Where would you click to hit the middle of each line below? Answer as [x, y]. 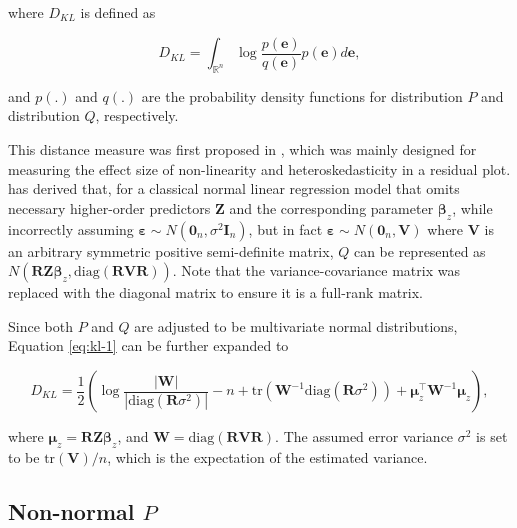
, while [472, 207]
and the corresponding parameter [331, 207]
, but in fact [285, 228]
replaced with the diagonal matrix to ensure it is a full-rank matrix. [215, 292]
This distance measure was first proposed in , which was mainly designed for [242, 149]
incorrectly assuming [71, 228]
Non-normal [71, 510]
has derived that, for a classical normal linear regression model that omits [234, 188]
